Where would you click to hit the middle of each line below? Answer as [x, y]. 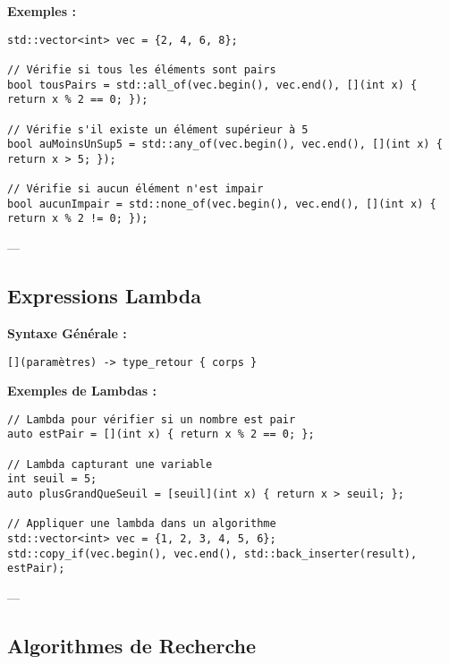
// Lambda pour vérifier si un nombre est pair [152, 419]
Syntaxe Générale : [67, 332]
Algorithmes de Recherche [132, 645]
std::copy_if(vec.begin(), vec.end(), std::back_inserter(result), [212, 553]
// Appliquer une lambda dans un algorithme [142, 524]
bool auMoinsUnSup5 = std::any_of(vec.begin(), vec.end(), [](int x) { [225, 145]
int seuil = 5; [52, 479]
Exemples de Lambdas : [82, 391]
